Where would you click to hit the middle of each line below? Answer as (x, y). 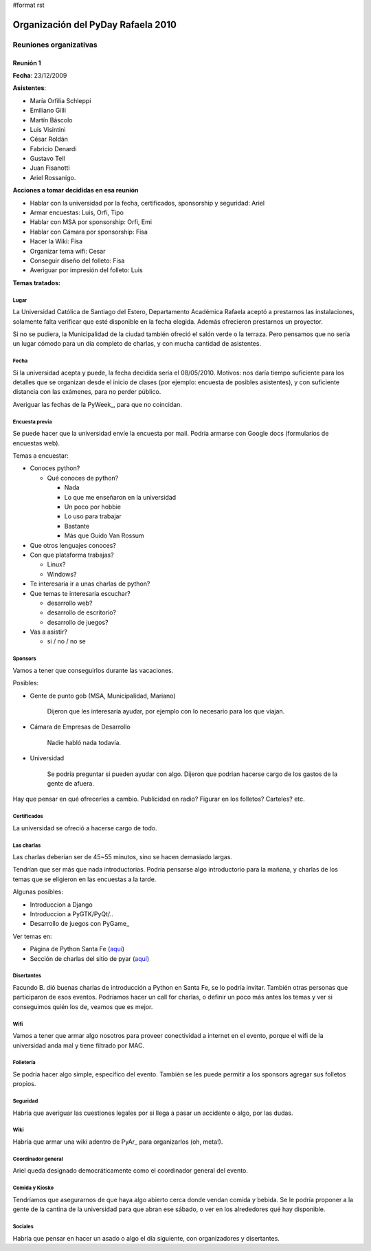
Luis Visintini (48, 129)
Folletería (24, 1063)
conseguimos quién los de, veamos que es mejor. (83, 1006)
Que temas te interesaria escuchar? (80, 593)
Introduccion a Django (61, 905)
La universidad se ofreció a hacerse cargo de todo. (85, 828)
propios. (24, 1084)
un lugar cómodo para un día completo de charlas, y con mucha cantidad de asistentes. (137, 344)
